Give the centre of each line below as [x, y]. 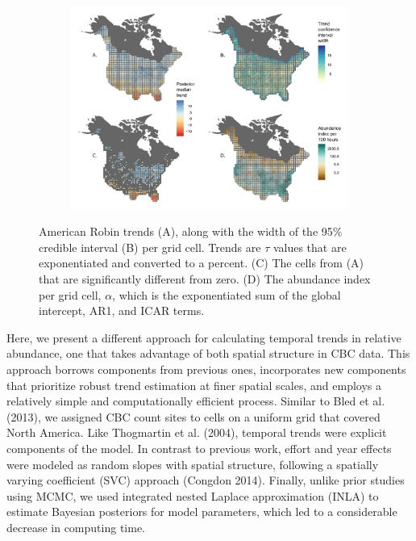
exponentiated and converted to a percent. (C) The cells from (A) [202, 263]
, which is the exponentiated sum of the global [227, 294]
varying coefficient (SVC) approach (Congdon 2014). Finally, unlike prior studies [206, 480]
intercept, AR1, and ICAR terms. [122, 310]
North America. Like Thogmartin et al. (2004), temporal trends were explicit [197, 432]
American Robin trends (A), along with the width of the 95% [191, 231]
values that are [310, 247]
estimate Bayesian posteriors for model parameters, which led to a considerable [202, 512]
